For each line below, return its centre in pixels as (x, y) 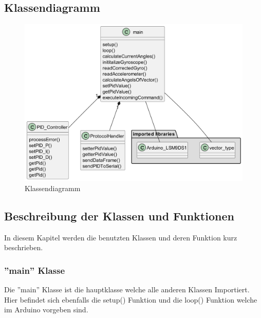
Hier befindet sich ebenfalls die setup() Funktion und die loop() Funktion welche (131, 299)
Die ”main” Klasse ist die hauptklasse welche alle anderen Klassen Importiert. (127, 289)
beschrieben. (24, 247)
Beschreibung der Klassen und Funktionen (119, 216)
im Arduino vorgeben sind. (46, 310)
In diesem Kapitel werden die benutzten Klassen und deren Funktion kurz (121, 237)
